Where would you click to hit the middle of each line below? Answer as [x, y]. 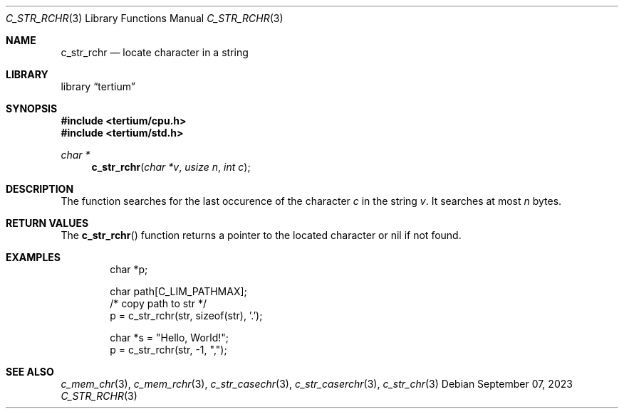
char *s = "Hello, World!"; [170, 338]
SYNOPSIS [32, 108]
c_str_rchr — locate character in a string [155, 52]
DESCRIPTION [40, 189]
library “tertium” [98, 86]
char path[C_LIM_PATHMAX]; [178, 291]
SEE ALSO [30, 372]
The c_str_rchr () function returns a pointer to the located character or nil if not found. [261, 235]
